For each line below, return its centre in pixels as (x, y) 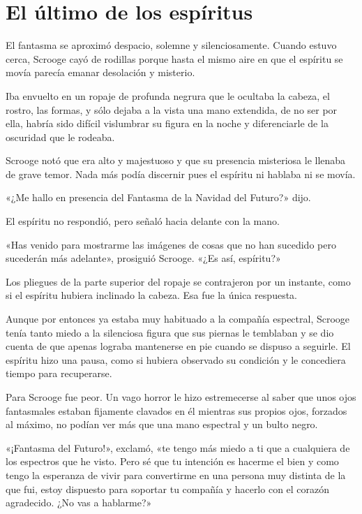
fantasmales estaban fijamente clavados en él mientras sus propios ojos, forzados (176, 410)
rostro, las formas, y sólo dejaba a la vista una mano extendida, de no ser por (172, 109)
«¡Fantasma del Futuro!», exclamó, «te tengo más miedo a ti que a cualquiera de (178, 447)
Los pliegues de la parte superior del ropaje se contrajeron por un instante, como (178, 281)
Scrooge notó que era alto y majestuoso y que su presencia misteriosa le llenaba (176, 160)
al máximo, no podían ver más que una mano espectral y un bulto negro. (162, 424)
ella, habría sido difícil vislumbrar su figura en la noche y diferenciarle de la (167, 123)
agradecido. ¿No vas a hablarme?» (79, 502)
